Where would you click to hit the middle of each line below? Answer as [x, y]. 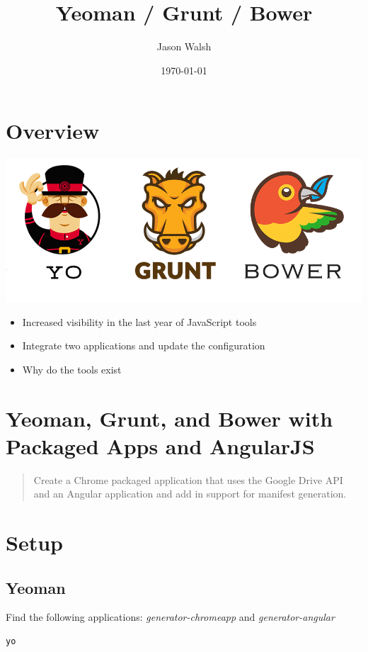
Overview [53, 131]
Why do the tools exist [72, 369]
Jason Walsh [184, 46]
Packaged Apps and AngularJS [160, 445]
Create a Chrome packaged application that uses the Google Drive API [188, 479]
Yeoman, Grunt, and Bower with [169, 418]
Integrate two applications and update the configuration [144, 345]
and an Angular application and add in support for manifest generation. [190, 494]
